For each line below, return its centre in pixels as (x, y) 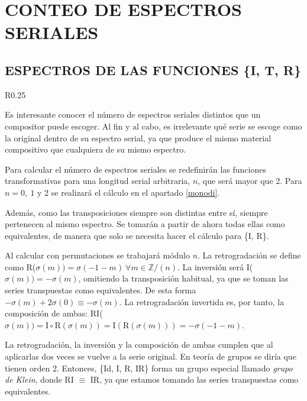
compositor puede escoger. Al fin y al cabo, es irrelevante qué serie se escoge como (153, 126)
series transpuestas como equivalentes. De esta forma (101, 290)
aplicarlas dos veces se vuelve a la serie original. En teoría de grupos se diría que (151, 356)
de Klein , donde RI (39, 379)
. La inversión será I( (215, 266)
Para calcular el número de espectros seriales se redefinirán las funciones (135, 169)
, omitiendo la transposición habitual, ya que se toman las (183, 278)
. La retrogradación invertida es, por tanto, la (202, 301)
